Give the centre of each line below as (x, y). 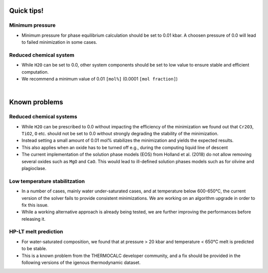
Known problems (36, 102)
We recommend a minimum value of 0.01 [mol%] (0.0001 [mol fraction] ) (100, 79)
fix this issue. (35, 205)
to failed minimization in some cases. (59, 42)
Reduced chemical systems (43, 117)
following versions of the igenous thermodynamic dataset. (81, 262)
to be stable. (34, 249)
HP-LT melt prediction (36, 232)
